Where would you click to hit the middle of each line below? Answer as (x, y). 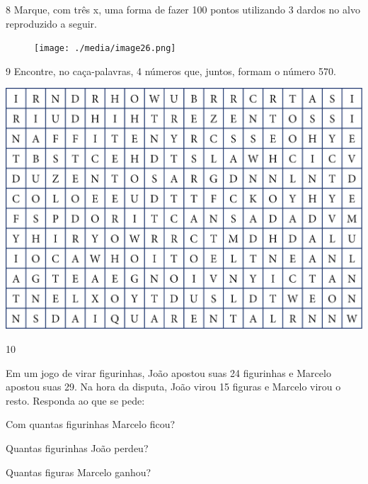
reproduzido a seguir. (51, 23)
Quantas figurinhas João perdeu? (77, 448)
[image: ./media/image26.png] (105, 49)
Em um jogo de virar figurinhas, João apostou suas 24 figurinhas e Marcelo (168, 372)
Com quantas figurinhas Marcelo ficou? (91, 424)
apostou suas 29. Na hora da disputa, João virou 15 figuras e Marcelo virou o (173, 387)
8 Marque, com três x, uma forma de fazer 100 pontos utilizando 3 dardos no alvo (183, 9)
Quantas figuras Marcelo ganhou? (79, 472)
